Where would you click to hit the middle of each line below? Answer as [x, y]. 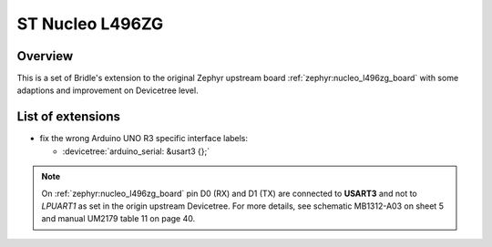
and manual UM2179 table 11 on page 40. [118, 219]
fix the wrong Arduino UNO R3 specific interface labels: [144, 139]
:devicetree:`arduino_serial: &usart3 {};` [136, 151]
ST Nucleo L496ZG [90, 24]
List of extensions [69, 117]
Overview [45, 56]
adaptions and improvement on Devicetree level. [108, 90]
